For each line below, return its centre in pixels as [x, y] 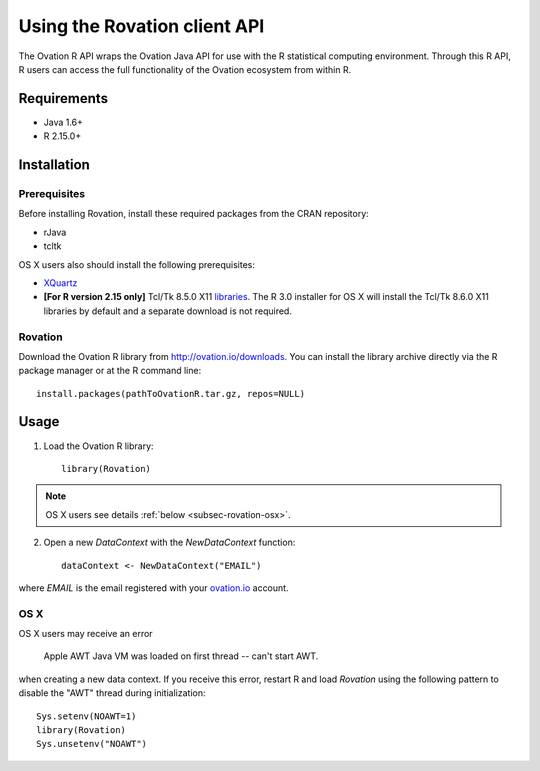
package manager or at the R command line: [110, 371]
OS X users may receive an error [86, 634]
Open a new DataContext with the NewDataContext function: [169, 542]
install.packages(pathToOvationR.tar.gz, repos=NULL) [170, 393]
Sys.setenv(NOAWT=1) [86, 716]
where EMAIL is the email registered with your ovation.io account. [153, 587]
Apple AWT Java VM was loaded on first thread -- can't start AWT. [181, 656]
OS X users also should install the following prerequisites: [136, 264]
